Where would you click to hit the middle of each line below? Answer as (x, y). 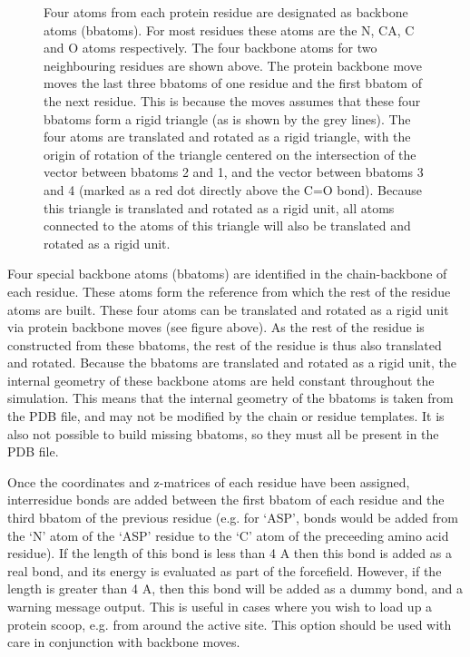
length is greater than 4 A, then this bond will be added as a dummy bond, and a (235, 588)
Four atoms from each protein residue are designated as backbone (226, 12)
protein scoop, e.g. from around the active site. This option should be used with (230, 624)
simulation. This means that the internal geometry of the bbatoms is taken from (230, 398)
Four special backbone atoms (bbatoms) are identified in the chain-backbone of (227, 274)
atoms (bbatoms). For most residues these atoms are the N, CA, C (229, 29)
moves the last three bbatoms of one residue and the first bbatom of (233, 83)
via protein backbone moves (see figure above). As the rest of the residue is (216, 327)
